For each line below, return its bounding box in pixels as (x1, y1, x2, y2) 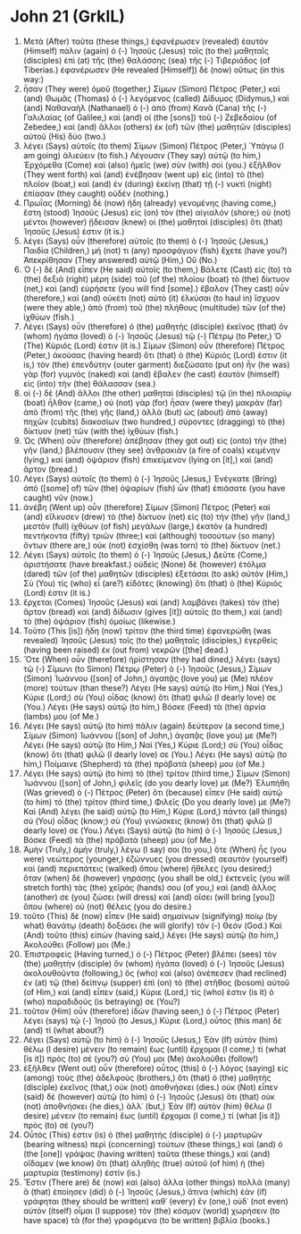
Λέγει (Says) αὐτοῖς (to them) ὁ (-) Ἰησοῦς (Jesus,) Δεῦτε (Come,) (22, 549, 268, 560)
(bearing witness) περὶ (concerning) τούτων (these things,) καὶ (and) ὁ (22, 1138, 283, 1149)
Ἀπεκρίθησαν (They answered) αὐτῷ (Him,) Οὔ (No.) (22, 254, 218, 265)
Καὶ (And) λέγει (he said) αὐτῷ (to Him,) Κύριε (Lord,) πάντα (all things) (22, 805, 288, 816)
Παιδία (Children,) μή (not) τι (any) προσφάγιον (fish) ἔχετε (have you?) (22, 244, 288, 256)
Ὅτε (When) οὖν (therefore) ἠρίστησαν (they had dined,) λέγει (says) (22, 653, 280, 664)
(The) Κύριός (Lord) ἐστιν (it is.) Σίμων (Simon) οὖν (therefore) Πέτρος (22, 340, 285, 351)
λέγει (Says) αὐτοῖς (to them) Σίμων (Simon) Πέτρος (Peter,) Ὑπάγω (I (22, 140, 284, 151)
